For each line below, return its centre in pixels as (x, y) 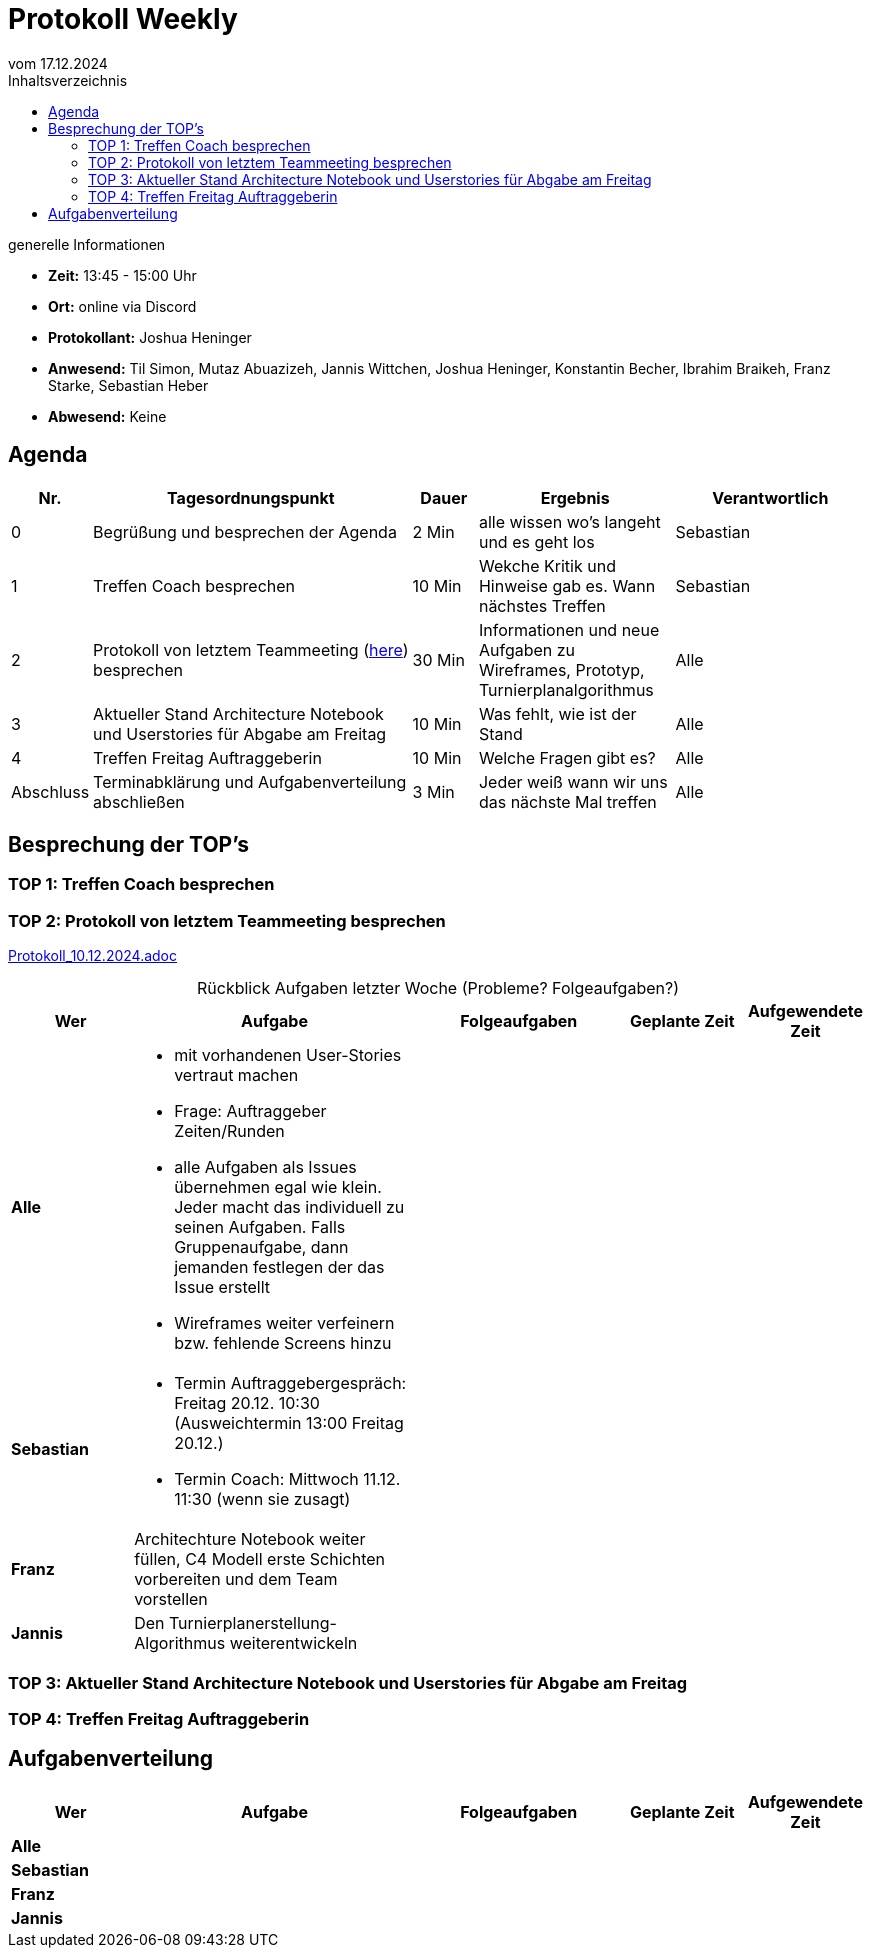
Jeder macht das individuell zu (289, 1207)
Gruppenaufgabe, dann (261, 1247)
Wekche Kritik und (547, 565)
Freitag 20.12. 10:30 (247, 1403)
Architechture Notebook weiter (250, 1539)
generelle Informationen (87, 244)
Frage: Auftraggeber (250, 1111)
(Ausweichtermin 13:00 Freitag (289, 1423)
